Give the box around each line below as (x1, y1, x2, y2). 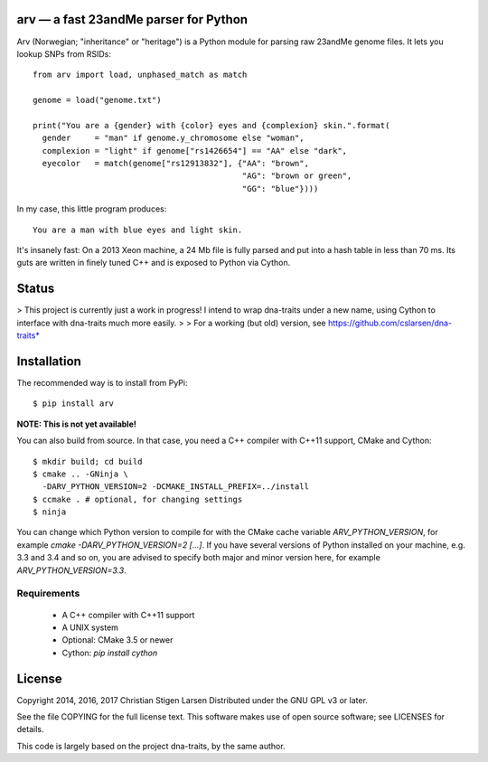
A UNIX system (61, 622, 119, 633)
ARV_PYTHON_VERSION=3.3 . (16, 565, 127, 576)
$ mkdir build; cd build (33, 456, 143, 466)
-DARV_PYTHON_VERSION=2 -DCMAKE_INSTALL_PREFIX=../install (42, 482, 309, 492)
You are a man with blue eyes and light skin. (33, 224, 243, 235)
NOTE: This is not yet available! (16, 419, 137, 429)
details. (16, 724, 44, 735)
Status (16, 281, 55, 296)
